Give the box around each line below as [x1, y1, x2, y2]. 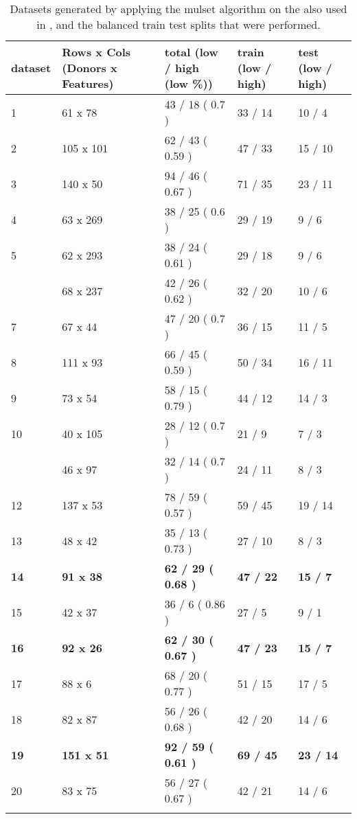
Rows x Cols [62, 44, 131, 60]
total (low [164, 44, 218, 60]
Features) [62, 76, 114, 91]
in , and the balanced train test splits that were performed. [36, 16, 321, 32]
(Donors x [62, 60, 117, 76]
